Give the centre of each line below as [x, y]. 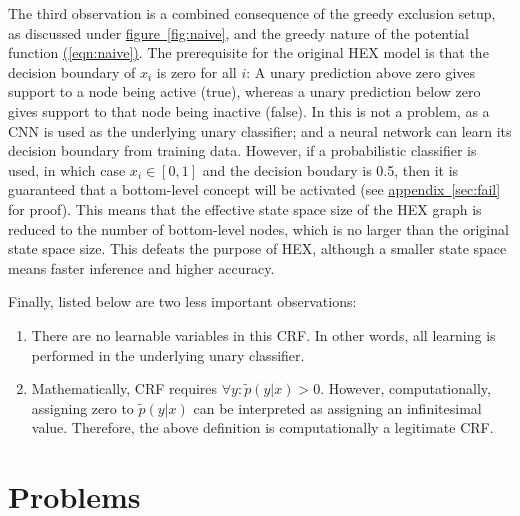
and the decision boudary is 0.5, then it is [330, 169]
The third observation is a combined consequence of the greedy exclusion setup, [252, 13]
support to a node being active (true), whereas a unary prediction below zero [244, 91]
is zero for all [196, 71]
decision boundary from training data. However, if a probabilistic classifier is [242, 150]
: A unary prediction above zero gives [361, 71]
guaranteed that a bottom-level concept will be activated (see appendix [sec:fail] [254, 189]
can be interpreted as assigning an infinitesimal [337, 407]
